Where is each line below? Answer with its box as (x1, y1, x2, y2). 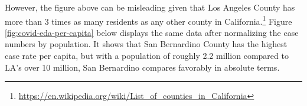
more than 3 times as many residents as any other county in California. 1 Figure (5, 13, 292, 27)
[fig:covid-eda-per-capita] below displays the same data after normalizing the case (5, 26, 299, 38)
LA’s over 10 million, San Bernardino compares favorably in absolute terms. (5, 61, 280, 73)
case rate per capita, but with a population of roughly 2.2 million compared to (5, 49, 289, 62)
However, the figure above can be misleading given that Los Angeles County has (5, 1, 295, 13)
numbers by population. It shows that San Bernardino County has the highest (5, 38, 288, 50)
